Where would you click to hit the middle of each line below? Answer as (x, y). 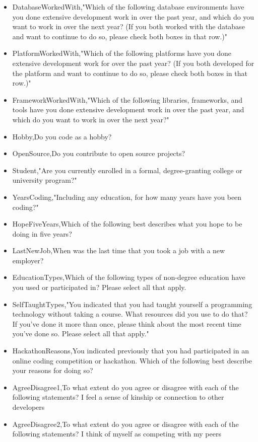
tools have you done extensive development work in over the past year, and (128, 109)
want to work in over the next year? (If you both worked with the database (128, 26)
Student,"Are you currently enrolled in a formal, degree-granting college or (127, 170)
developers (28, 407)
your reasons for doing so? (53, 370)
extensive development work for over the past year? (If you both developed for (133, 63)
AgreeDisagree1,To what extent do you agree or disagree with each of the (125, 387)
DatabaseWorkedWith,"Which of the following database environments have (128, 7)
